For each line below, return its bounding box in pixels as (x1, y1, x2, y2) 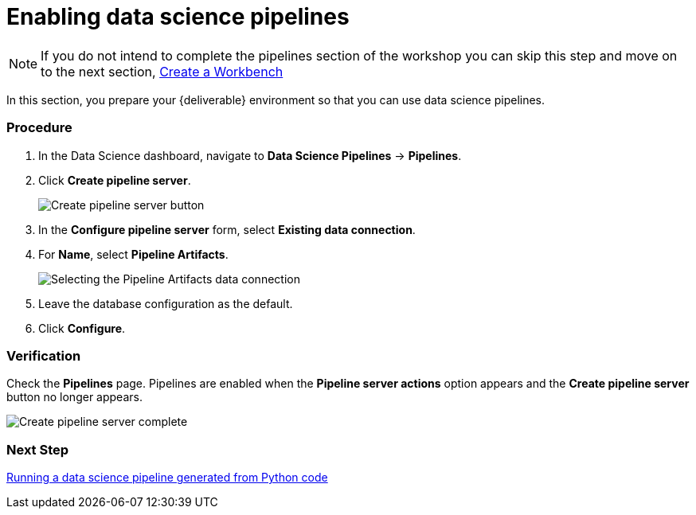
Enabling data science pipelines (6, 3, 350, 30)
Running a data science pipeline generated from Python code (6, 470, 328, 484)
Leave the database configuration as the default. (38, 296, 293, 310)
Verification (6, 347, 81, 364)
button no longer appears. (6, 390, 143, 404)
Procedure (6, 119, 72, 136)
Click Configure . (38, 321, 126, 335)
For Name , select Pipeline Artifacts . (38, 247, 229, 261)
